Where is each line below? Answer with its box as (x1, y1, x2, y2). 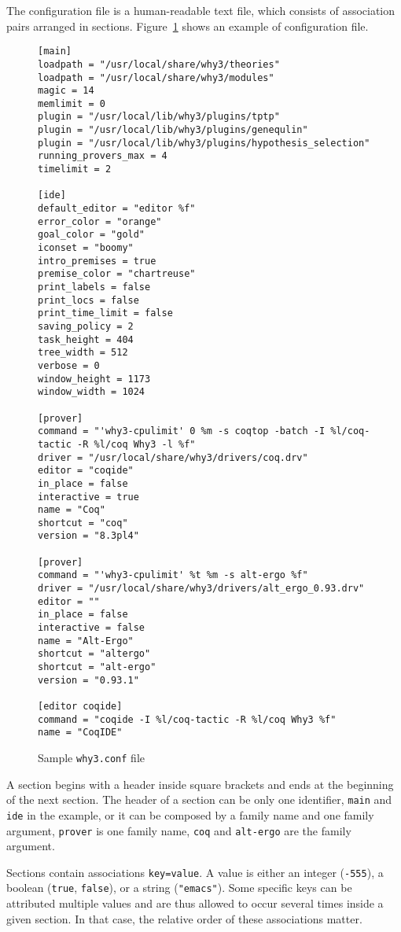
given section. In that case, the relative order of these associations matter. (6, 910, 362, 926)
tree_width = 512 (38, 347, 128, 359)
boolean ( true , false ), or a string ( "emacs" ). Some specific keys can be (6, 879, 352, 896)
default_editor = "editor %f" (38, 203, 196, 215)
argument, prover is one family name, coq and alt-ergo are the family (6, 822, 351, 838)
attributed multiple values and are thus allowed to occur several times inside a (6, 895, 384, 912)
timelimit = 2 (38, 164, 112, 175)
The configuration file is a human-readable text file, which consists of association (6, 2, 395, 18)
